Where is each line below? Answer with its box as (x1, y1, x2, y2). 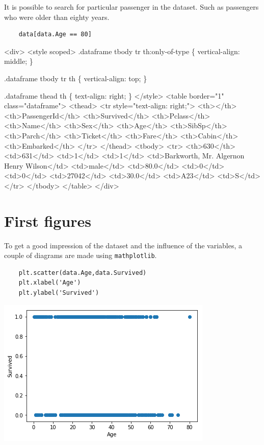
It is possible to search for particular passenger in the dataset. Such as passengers (4, 2, 259, 12)
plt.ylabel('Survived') (18, 289, 99, 297)
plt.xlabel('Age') (18, 279, 81, 287)
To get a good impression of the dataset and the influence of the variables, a (4, 240, 243, 250)
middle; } (4, 56, 33, 66)
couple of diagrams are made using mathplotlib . (4, 250, 157, 261)
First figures (4, 210, 92, 231)
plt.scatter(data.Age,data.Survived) (18, 269, 147, 276)
